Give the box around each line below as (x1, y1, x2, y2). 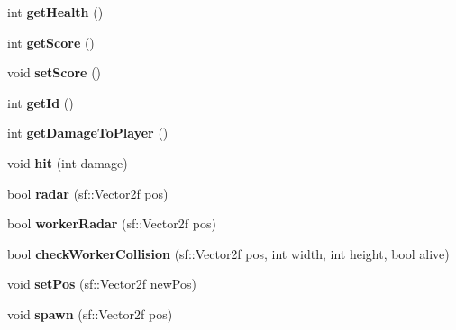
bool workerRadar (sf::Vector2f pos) (7, 214, 216, 233)
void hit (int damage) (7, 153, 128, 172)
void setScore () (7, 63, 102, 82)
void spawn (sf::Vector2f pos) (7, 304, 173, 323)
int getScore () (7, 32, 95, 51)
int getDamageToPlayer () (7, 123, 169, 142)
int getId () (7, 93, 74, 111)
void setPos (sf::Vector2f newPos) (7, 274, 196, 293)
